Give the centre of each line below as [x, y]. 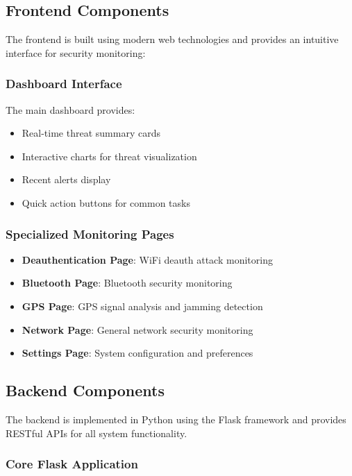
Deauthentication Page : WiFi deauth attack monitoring [147, 259]
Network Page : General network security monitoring [137, 329]
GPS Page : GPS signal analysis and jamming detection [142, 306]
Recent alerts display [66, 179]
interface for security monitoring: [76, 52]
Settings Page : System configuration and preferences [137, 353]
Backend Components [85, 390]
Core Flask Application [72, 464]
